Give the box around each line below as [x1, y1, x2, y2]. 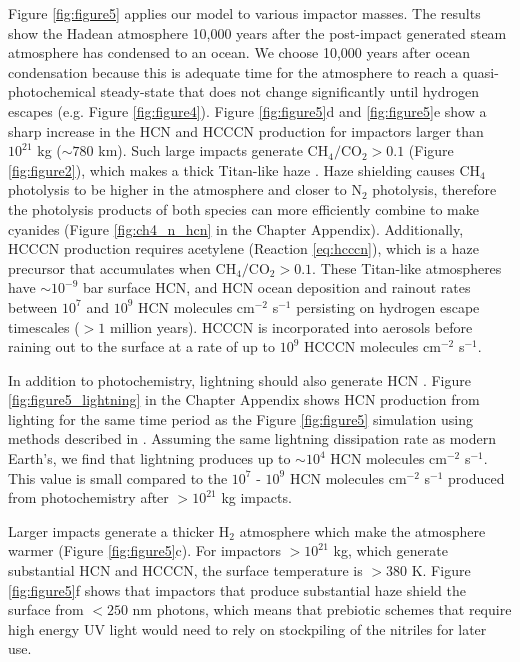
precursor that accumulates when [8, 257, 211, 278]
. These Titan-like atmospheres [312, 257, 502, 278]
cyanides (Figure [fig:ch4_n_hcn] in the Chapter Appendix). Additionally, [8, 218, 464, 239]
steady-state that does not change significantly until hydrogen [100, 81, 479, 102]
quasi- [462, 61, 499, 82]
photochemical [8, 81, 96, 102]
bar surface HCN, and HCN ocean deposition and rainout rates [83, 277, 471, 298]
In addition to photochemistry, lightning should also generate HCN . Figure [8, 369, 471, 390]
